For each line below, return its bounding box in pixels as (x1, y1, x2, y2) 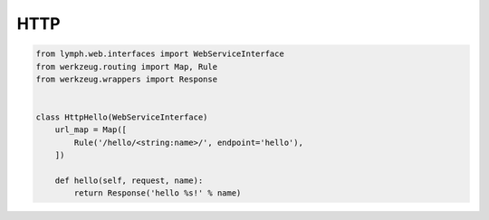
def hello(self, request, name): (54, 176, 204, 186)
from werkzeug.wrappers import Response (35, 73, 217, 84)
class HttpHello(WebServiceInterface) (35, 112, 208, 122)
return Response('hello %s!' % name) (73, 188, 242, 198)
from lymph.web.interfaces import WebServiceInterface (35, 49, 284, 59)
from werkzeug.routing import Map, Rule (35, 62, 217, 72)
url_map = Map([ (54, 125, 127, 135)
